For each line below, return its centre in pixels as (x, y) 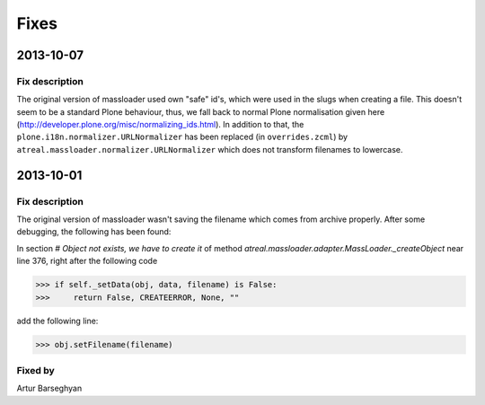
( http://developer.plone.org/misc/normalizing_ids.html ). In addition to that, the (160, 125)
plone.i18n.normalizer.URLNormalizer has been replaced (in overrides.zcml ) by (182, 137)
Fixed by (35, 370)
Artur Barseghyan (49, 388)
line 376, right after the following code (87, 261)
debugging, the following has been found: (94, 232)
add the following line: (57, 321)
